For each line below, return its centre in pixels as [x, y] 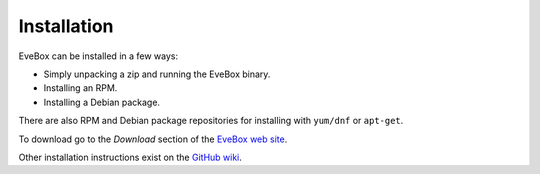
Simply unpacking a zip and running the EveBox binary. [157, 74]
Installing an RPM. [80, 88]
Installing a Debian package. [101, 102]
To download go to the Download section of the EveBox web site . [153, 139]
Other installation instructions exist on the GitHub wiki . [130, 157]
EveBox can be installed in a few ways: [98, 56]
